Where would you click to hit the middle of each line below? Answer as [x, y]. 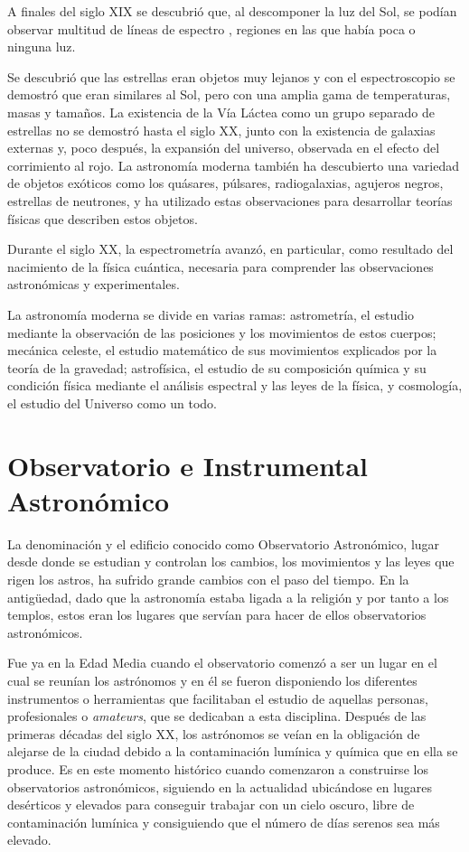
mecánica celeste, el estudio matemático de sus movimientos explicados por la [222, 350]
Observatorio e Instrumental [188, 465]
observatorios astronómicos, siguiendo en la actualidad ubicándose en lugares [220, 786]
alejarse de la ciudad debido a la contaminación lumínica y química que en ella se [233, 751]
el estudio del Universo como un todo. [112, 403]
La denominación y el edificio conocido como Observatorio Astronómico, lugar [224, 543]
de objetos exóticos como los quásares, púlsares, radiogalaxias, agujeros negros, [225, 183]
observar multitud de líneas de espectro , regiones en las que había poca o [211, 28]
